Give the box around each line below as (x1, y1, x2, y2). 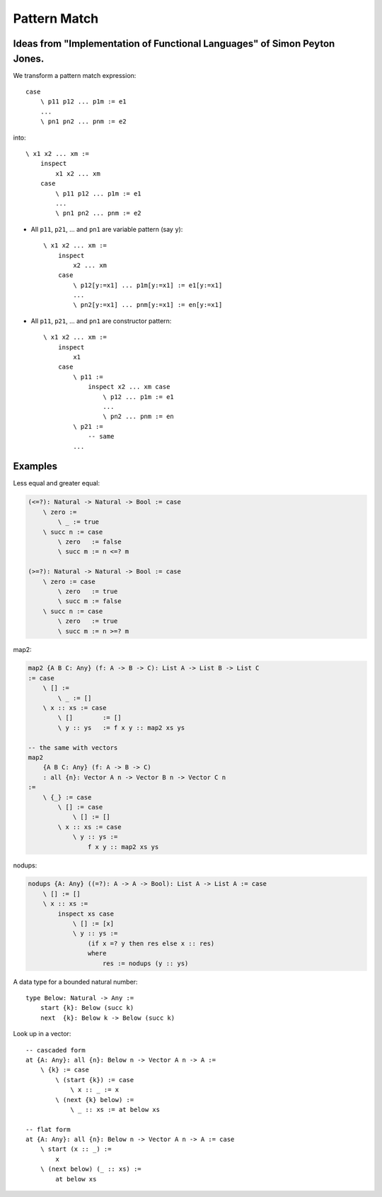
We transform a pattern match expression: (13, 71, 137, 79)
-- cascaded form (25, 1046, 86, 1054)
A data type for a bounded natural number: (13, 977, 138, 986)
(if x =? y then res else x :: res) (87, 939, 215, 948)
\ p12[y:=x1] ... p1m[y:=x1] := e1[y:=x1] (73, 281, 223, 289)
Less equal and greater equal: (13, 479, 100, 488)
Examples (13, 461, 58, 473)
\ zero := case (42, 578, 95, 585)
